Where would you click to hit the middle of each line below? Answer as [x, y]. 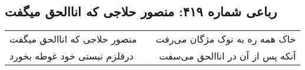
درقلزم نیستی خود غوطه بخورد [72, 56]
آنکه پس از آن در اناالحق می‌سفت [228, 56]
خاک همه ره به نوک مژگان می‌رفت [226, 39]
